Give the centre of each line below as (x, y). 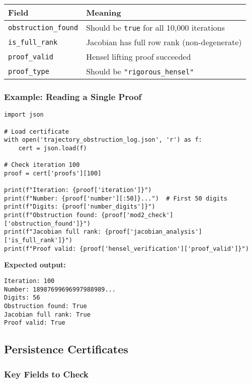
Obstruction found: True (46, 306)
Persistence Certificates (66, 349)
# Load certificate (36, 131)
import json (24, 115)
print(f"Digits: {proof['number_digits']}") (80, 207)
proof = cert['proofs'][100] (53, 173)
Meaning (104, 12)
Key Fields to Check (47, 374)
